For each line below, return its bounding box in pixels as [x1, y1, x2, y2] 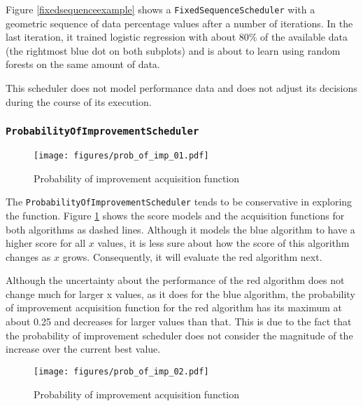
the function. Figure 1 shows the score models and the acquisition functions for [6, 208, 345, 222]
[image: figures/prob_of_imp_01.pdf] [34, 151, 209, 161]
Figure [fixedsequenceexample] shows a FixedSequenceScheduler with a [6, 2, 315, 16]
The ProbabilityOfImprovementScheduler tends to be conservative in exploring [6, 194, 353, 209]
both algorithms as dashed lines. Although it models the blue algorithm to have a [6, 222, 355, 236]
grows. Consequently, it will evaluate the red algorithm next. [62, 249, 322, 264]
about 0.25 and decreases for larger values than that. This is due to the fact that [6, 314, 352, 329]
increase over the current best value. [6, 341, 161, 356]
